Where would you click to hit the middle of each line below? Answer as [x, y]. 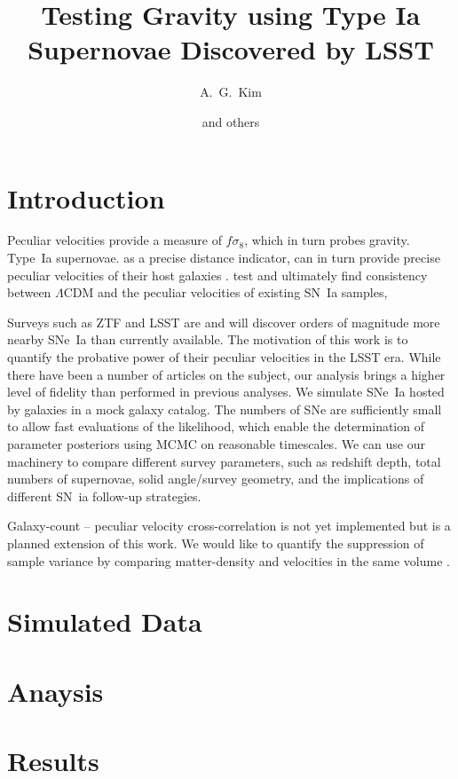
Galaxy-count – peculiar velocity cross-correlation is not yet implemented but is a [229, 526]
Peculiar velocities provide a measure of [114, 240]
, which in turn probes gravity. [327, 240]
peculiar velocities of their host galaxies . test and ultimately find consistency [217, 275]
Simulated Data [105, 622]
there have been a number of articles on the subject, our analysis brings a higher [226, 374]
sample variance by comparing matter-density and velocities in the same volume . [229, 560]
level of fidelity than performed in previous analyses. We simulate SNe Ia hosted [226, 392]
